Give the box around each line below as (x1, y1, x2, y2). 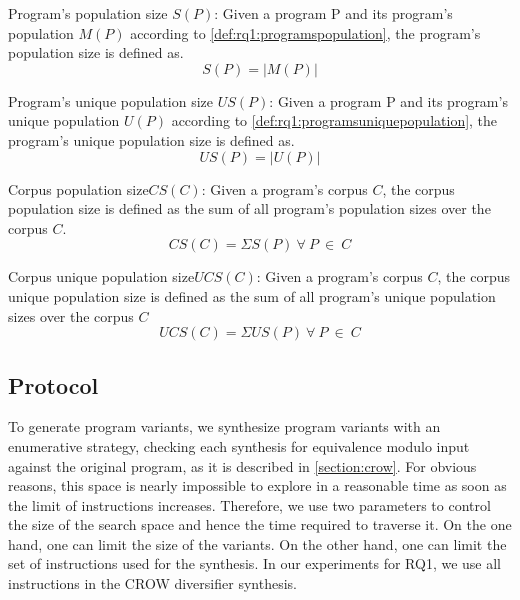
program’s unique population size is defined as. (8, 129, 295, 150)
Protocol (8, 369, 99, 400)
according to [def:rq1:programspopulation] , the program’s (130, 22, 481, 43)
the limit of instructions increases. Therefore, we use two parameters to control (8, 494, 491, 515)
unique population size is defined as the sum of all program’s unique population (8, 285, 496, 306)
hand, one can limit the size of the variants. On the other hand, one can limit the (8, 533, 507, 554)
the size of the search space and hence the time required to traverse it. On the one (8, 514, 512, 535)
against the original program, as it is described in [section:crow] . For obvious (8, 455, 477, 476)
